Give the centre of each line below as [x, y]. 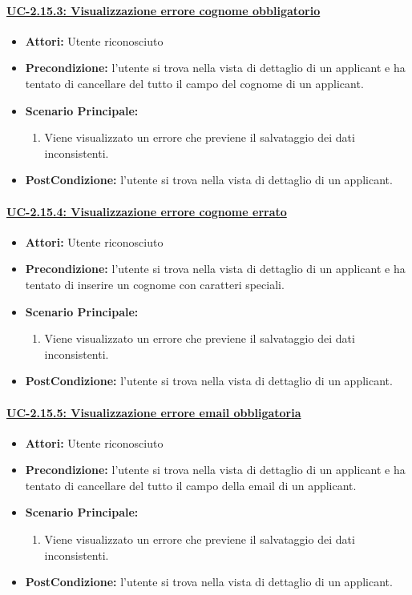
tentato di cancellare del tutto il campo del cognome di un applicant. [194, 83]
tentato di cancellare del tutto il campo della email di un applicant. [191, 485]
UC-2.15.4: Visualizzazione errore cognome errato [147, 211]
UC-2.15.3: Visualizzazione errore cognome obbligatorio [164, 10]
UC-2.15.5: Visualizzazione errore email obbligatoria [154, 412]
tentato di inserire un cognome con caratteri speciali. [155, 284]
